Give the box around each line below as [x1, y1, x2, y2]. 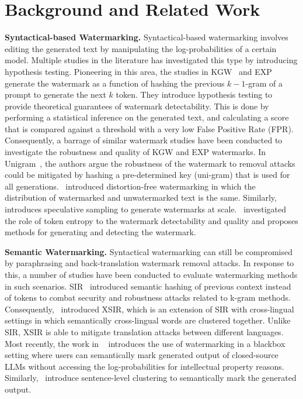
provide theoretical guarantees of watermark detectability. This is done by [5, 99, 269, 112]
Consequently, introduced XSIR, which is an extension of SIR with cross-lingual [5, 302, 294, 315]
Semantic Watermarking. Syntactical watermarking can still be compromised [5, 245, 292, 257]
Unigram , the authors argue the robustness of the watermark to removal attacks [5, 157, 295, 169]
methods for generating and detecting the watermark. [5, 226, 196, 238]
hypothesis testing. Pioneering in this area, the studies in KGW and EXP [5, 65, 272, 77]
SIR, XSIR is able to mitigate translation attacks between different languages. [5, 325, 284, 338]
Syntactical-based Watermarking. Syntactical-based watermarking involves [5, 31, 288, 43]
